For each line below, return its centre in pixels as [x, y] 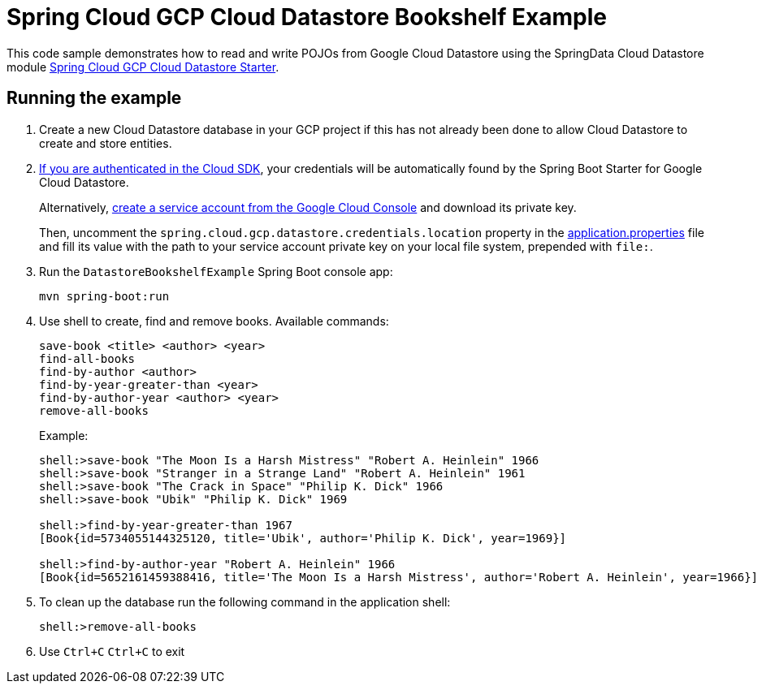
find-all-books [87, 358]
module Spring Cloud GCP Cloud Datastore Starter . [143, 67]
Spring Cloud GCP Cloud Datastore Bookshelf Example [307, 17]
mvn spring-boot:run [104, 296]
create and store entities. [106, 143]
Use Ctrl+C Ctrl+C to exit [112, 651]
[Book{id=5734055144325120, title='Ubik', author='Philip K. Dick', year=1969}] [303, 538]
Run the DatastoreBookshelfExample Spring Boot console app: [216, 271]
